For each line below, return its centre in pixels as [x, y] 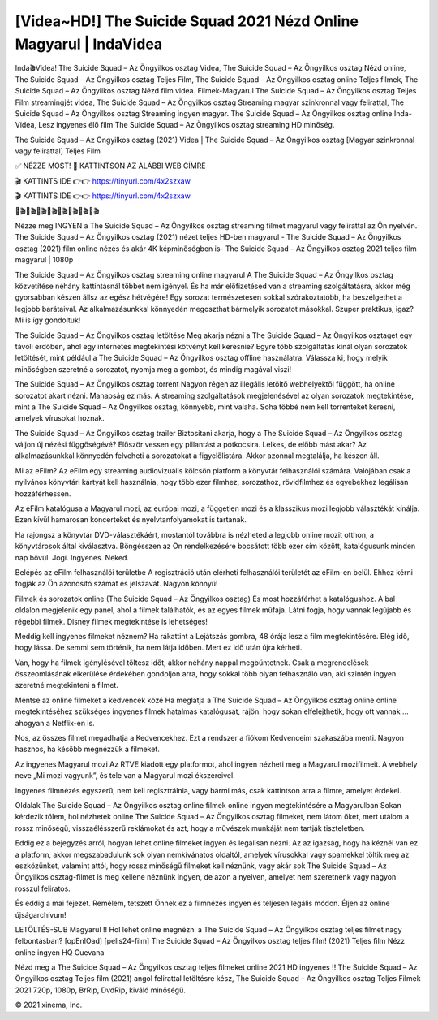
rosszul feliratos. [43, 888]
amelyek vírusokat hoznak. [60, 418]
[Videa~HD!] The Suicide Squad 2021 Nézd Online [187, 21]
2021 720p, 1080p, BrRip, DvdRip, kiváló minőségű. [100, 990]
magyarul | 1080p [44, 260]
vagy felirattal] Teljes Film [58, 151]
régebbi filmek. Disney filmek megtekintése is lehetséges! [112, 621]
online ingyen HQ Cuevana [60, 952]
